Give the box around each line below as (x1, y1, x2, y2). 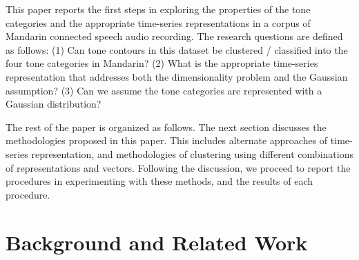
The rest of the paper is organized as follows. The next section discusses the (6, 119, 327, 134)
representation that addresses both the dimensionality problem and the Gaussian (6, 69, 348, 83)
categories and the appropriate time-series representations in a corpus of (6, 15, 311, 30)
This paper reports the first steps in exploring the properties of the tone (6, 2, 311, 16)
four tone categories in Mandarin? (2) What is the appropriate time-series (6, 56, 318, 70)
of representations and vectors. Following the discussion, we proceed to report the (6, 160, 351, 174)
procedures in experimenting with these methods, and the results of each (6, 174, 313, 188)
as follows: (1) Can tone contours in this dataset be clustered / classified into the (6, 42, 348, 57)
